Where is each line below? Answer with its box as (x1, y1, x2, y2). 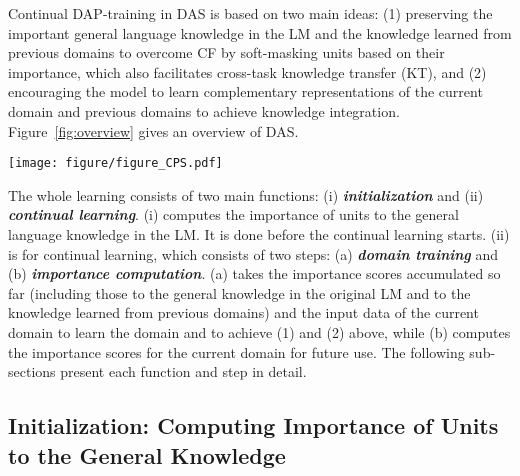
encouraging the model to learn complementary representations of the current (8, 81, 483, 102)
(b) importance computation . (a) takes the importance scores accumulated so (8, 263, 501, 284)
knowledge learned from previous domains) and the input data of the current (8, 302, 479, 323)
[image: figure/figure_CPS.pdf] (8, 156, 223, 171)
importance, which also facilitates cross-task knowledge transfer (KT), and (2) (8, 61, 487, 82)
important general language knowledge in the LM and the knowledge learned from (8, 22, 512, 43)
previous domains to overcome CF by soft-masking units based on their (8, 42, 445, 63)
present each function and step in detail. (60, 361, 307, 382)
